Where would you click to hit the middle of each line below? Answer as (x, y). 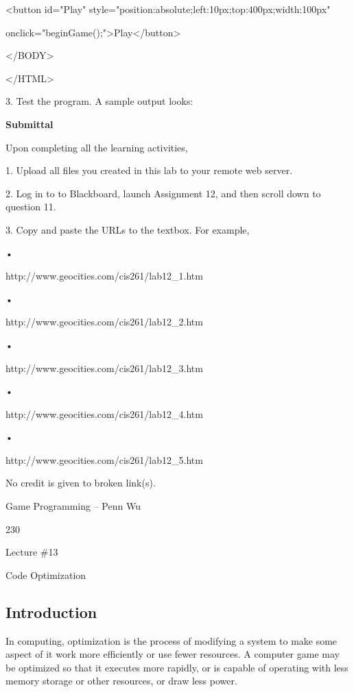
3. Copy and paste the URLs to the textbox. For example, (128, 229)
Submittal (29, 124)
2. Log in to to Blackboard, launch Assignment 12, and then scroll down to (163, 193)
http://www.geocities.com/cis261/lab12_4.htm (104, 413)
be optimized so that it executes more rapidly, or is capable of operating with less (177, 667)
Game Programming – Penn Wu (73, 506)
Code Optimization (46, 574)
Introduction (51, 611)
